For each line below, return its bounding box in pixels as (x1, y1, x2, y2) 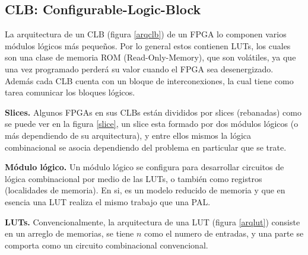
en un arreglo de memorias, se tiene (5, 227, 134, 240)
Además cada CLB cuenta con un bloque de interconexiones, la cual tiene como (5, 74, 294, 87)
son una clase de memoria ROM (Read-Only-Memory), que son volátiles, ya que (5, 51, 296, 63)
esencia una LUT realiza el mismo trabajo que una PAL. (5, 195, 211, 208)
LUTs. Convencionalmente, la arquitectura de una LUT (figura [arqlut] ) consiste (5, 215, 300, 228)
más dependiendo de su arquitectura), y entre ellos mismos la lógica (5, 129, 252, 141)
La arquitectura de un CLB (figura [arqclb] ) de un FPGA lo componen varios (5, 28, 287, 40)
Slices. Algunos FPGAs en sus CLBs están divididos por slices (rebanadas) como (5, 106, 301, 118)
